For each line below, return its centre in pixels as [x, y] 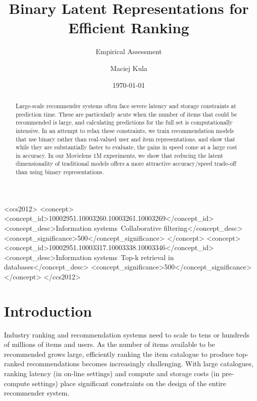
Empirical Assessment [129, 51]
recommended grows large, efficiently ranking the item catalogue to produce [119, 354]
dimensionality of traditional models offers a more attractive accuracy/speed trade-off [126, 164]
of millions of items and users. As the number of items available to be [109, 344]
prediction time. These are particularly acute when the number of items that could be [126, 114]
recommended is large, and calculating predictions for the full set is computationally [124, 122]
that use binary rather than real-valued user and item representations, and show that [125, 139]
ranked [14, 364]
